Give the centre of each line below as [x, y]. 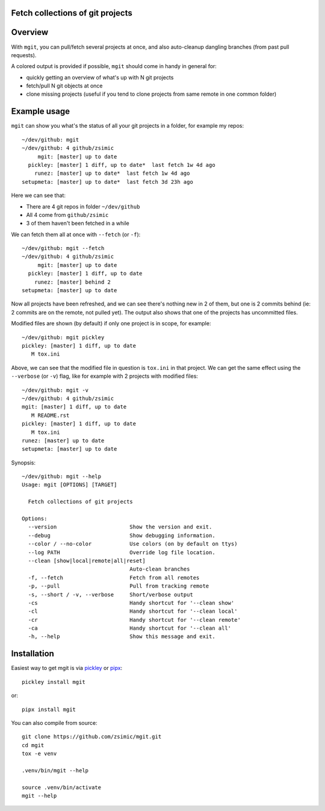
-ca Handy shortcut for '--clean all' [130, 628]
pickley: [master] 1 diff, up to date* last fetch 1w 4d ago [122, 165]
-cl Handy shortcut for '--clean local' [133, 611]
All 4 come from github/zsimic [67, 214]
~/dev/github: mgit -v [55, 390]
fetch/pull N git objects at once [64, 86]
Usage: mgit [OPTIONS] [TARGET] [70, 485]
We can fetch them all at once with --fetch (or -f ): [76, 234]
